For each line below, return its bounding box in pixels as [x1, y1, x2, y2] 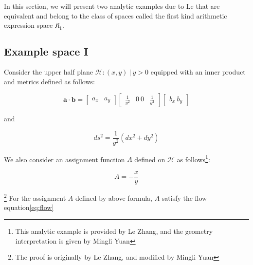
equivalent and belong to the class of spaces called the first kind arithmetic [4, 10, 227, 20]
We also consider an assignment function [4, 154, 125, 164]
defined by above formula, [75, 192, 152, 203]
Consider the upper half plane [4, 66, 93, 76]
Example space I [4, 44, 89, 59]
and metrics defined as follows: [4, 76, 95, 86]
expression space [4, 20, 53, 30]
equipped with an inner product [150, 66, 246, 76]
